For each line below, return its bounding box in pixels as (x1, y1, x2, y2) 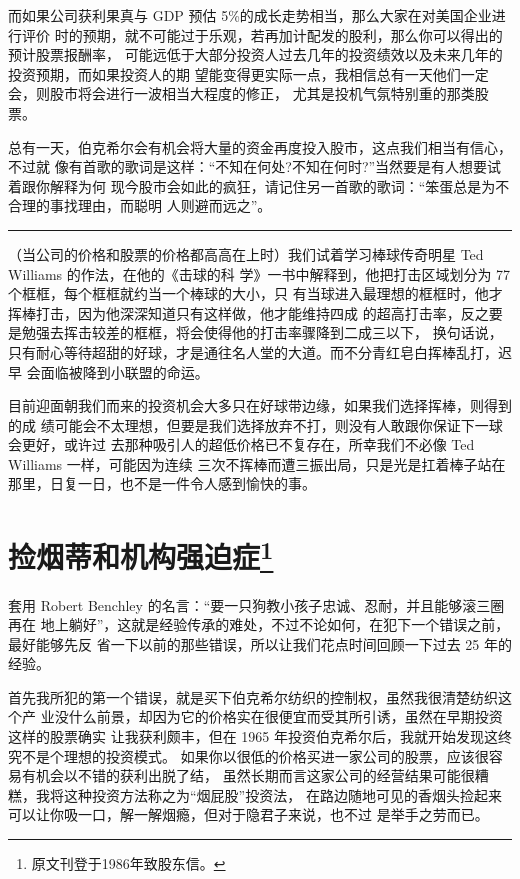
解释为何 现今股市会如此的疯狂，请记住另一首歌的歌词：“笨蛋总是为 (49, 175, 496, 196)
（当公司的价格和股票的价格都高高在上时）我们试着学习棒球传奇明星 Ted (8, 243, 484, 264)
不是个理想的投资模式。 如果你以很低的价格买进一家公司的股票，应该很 (21, 745, 489, 766)
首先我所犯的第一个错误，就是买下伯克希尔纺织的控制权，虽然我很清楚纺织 (8, 686, 498, 707)
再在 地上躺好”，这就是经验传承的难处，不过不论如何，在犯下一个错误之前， (8, 614, 510, 635)
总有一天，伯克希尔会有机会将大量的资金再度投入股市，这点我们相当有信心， (8, 136, 512, 157)
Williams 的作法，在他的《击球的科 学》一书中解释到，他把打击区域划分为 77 (8, 263, 511, 284)
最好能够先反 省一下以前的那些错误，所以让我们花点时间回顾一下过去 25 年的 (8, 633, 512, 654)
